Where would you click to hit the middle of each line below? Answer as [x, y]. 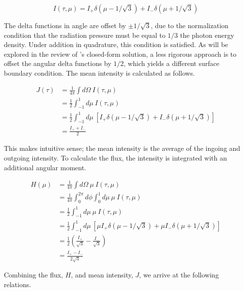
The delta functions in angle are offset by [65, 25]
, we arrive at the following [179, 275]
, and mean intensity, [102, 275]
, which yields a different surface [171, 63]
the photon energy [207, 35]
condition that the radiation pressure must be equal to [85, 35]
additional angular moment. [45, 167]
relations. [18, 284]
